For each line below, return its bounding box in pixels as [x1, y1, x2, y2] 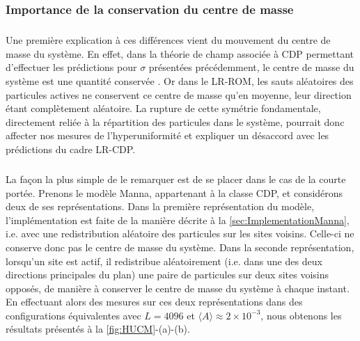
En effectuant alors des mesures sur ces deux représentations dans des [6, 294, 303, 309]
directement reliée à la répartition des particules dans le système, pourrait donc [6, 114, 345, 129]
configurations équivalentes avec [6, 308, 141, 322]
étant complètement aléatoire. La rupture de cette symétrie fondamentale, [6, 101, 321, 116]
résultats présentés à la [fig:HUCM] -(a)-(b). [6, 322, 190, 336]
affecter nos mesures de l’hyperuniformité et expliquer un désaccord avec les [6, 128, 329, 143]
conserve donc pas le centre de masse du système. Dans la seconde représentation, [6, 239, 354, 254]
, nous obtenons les [260, 308, 342, 322]
